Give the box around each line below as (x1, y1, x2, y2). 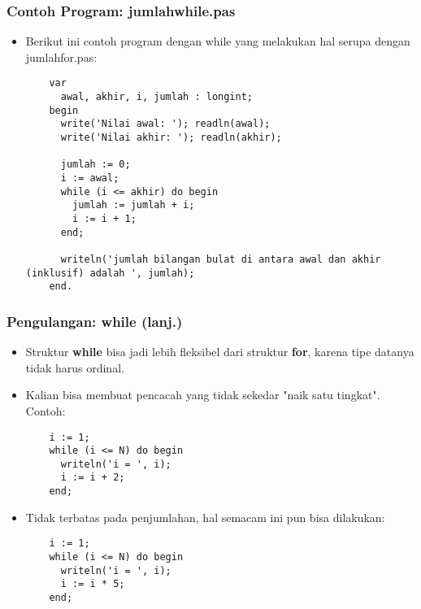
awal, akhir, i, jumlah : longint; (60, 91, 253, 103)
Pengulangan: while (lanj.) (7, 311, 183, 331)
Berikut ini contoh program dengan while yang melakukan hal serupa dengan (25, 33, 410, 50)
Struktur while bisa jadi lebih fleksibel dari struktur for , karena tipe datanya (25, 343, 414, 360)
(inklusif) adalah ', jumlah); (25, 267, 195, 279)
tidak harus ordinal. (25, 359, 124, 376)
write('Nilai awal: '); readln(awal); (60, 118, 271, 130)
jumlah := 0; (60, 159, 131, 171)
